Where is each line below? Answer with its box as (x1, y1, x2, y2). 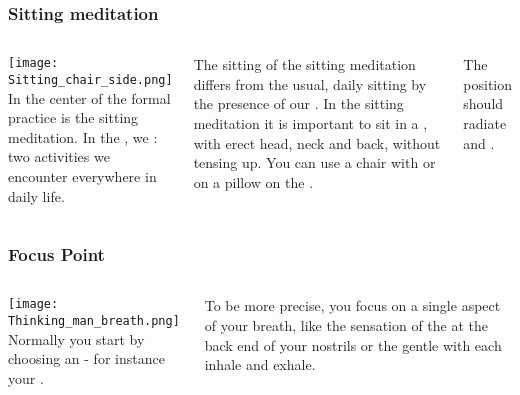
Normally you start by (8, 328, 145, 349)
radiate (463, 113, 507, 133)
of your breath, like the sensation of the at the (204, 314, 489, 335)
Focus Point (8, 242, 105, 267)
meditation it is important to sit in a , (193, 113, 428, 133)
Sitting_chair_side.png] (8, 72, 173, 87)
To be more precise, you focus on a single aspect (204, 295, 501, 316)
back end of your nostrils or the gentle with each (204, 334, 502, 355)
